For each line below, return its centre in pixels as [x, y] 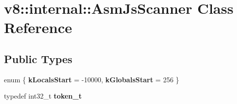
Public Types [38, 58]
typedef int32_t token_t [43, 96]
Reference [38, 27]
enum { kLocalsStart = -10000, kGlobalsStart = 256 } [92, 79]
